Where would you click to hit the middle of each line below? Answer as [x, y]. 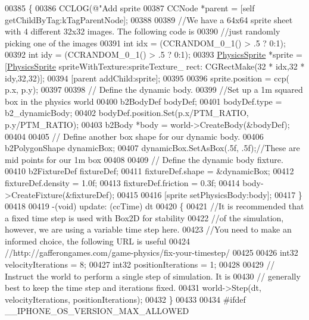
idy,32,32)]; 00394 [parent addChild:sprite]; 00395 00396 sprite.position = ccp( [147, 78]
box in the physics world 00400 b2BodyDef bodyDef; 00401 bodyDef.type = [143, 101]
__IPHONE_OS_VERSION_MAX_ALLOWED [97, 311]
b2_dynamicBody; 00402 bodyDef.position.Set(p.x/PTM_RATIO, [127, 113]
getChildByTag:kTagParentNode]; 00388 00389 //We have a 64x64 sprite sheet [149, 19]
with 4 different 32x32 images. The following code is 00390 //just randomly [143, 31]
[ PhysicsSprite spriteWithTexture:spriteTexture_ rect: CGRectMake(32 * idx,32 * [155, 66]
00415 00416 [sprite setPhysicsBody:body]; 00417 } [210, 194]
